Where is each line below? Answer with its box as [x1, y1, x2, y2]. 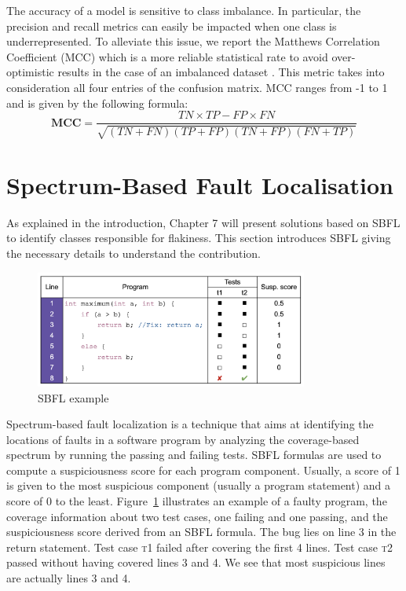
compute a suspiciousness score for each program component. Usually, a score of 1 [6, 461, 401, 478]
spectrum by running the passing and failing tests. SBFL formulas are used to [6, 446, 382, 463]
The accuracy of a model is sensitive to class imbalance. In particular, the [6, 2, 361, 18]
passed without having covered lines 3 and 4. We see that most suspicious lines [6, 554, 386, 571]
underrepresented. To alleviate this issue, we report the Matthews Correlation [6, 33, 380, 50]
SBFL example [38, 389, 109, 406]
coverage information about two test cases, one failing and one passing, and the [6, 508, 388, 524]
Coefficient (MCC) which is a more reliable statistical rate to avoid [6, 48, 328, 64]
